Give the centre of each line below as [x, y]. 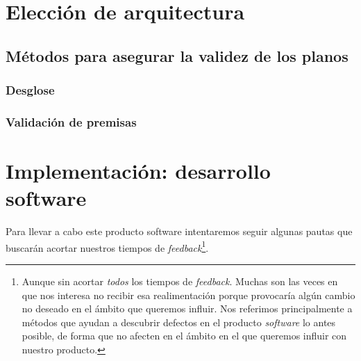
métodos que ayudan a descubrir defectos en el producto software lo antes [179, 322]
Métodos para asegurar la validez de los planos [177, 55]
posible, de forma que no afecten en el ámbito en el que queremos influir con [184, 336]
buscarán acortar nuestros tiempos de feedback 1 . [107, 246]
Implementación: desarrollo [138, 171]
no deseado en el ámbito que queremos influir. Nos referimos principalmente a [187, 308]
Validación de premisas [71, 121]
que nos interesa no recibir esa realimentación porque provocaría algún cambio [188, 295]
